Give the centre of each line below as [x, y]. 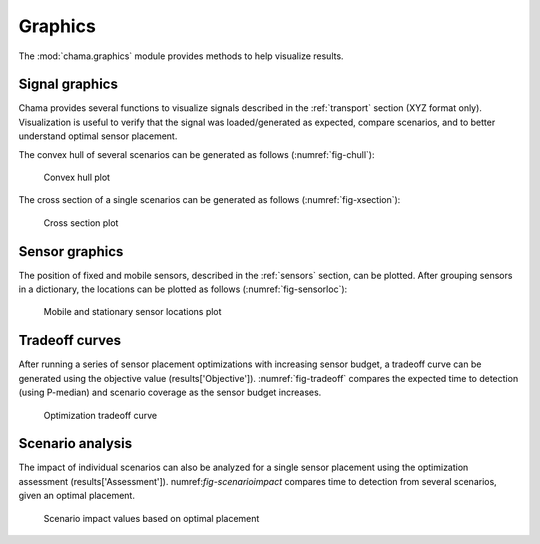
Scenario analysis [75, 443]
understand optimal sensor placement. [98, 136]
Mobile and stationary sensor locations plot [132, 312]
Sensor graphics [71, 251]
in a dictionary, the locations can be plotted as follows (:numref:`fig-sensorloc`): [183, 289]
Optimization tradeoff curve [100, 415]
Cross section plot [81, 222]
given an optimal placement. [76, 496]
